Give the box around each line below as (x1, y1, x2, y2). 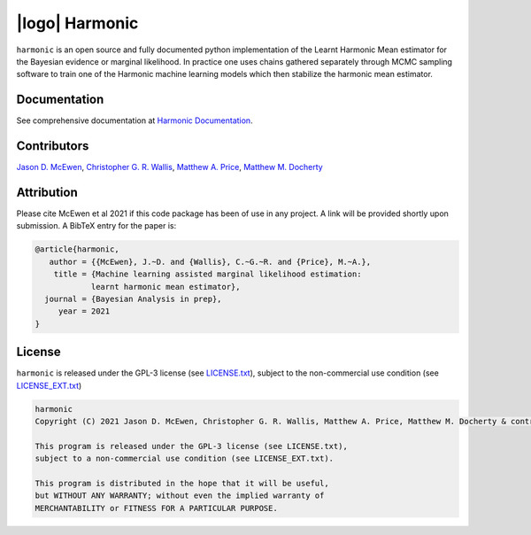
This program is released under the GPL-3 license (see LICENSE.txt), (35, 441, 349, 451)
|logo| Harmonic (16, 13, 139, 33)
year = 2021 (58, 306, 111, 316)
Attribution (16, 184, 79, 199)
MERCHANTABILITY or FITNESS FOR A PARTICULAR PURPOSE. (35, 503, 278, 513)
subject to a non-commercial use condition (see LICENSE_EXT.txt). (35, 454, 335, 464)
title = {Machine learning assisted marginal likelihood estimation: (53, 269, 362, 279)
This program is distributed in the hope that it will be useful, (35, 478, 329, 488)
